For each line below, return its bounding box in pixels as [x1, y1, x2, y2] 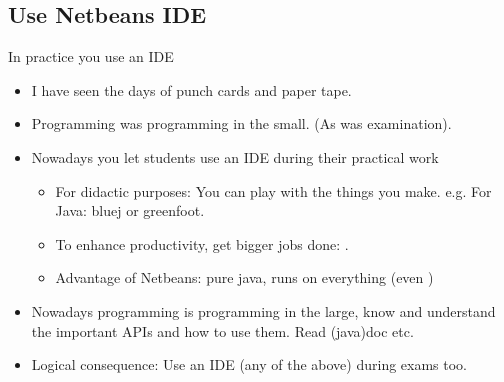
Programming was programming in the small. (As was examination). [31, 113, 452, 134]
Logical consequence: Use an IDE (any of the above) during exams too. [31, 354, 468, 375]
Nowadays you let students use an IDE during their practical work [31, 146, 439, 167]
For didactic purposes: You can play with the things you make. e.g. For [55, 180, 492, 201]
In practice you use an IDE [8, 46, 174, 67]
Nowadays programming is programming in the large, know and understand [31, 300, 496, 321]
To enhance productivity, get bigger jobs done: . [55, 233, 349, 254]
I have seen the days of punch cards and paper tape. [31, 79, 352, 100]
